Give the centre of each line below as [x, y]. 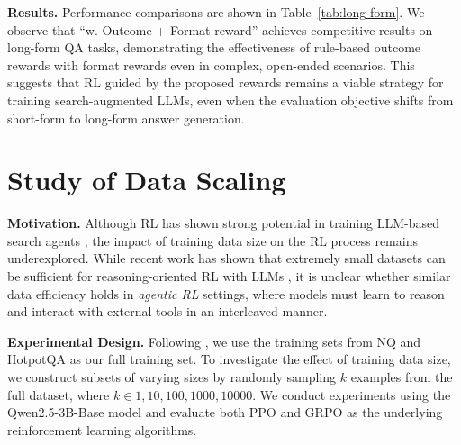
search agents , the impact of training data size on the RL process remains [212, 240]
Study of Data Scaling [147, 180]
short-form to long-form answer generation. [126, 118]
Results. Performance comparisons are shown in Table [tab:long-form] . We [216, 12]
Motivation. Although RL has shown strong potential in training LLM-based [223, 223]
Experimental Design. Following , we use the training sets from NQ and [214, 341]
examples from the [402, 377]
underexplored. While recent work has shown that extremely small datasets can [226, 258]
